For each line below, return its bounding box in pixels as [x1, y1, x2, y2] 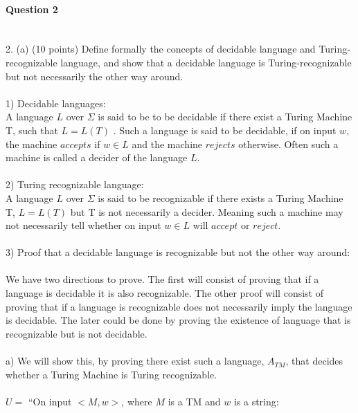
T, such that [6, 122, 58, 137]
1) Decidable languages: [6, 95, 106, 110]
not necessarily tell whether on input [6, 218, 161, 232]
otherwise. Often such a [238, 136, 339, 151]
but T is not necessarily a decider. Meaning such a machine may [70, 204, 343, 219]
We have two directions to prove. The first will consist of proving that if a [6, 272, 319, 286]
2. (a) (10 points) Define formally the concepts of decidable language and [6, 42, 316, 56]
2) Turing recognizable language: [6, 177, 144, 192]
